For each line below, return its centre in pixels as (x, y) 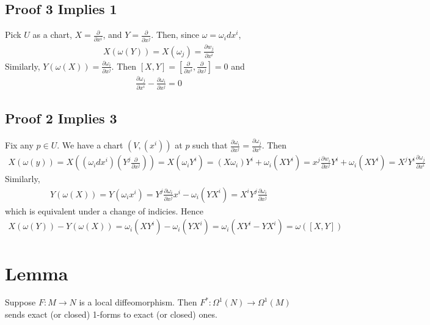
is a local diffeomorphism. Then (138, 302)
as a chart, (52, 35)
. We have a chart (90, 145)
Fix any (19, 145)
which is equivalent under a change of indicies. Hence (104, 210)
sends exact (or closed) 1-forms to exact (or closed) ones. (111, 314)
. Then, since (175, 35)
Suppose (20, 302)
